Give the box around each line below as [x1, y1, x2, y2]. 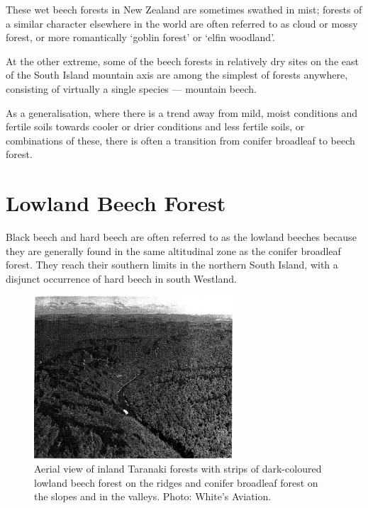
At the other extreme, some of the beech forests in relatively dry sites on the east [6, 53, 359, 68]
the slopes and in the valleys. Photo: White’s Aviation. [34, 489, 272, 504]
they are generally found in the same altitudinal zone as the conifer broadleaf [6, 243, 341, 258]
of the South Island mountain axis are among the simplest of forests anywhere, [6, 67, 348, 82]
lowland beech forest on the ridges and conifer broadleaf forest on [34, 475, 318, 490]
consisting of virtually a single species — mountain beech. [6, 81, 257, 96]
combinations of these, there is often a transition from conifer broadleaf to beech [6, 132, 355, 147]
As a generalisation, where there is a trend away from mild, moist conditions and [6, 105, 358, 120]
